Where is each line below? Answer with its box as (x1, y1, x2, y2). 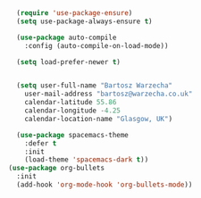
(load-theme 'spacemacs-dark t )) (24, 155, 149, 164)
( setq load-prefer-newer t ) (16, 57, 121, 66)
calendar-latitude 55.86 (24, 98, 117, 107)
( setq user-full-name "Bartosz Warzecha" (16, 81, 173, 90)
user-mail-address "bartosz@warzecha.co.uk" (24, 89, 193, 99)
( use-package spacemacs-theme (16, 130, 129, 139)
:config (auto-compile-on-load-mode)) (24, 41, 169, 50)
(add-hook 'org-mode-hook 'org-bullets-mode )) (16, 180, 193, 189)
